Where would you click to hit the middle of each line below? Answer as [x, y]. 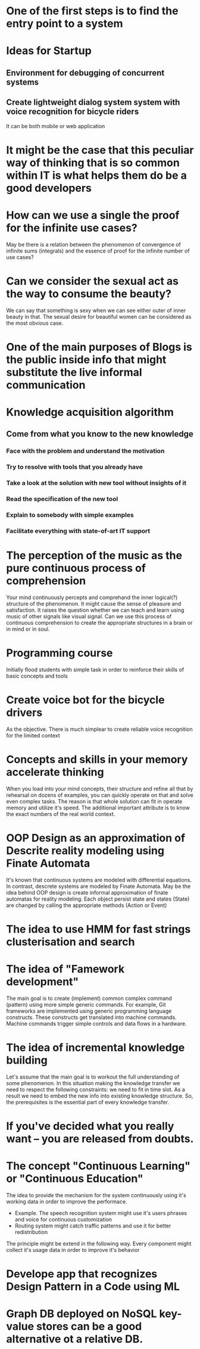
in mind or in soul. [28, 629]
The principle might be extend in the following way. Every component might [99, 1244]
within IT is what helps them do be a [97, 175]
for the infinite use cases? [72, 228]
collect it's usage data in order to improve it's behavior [73, 1250]
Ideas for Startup [49, 51]
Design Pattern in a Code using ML [93, 1286]
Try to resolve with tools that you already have [74, 467]
